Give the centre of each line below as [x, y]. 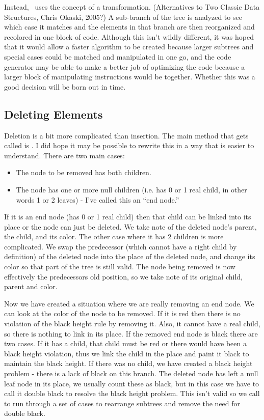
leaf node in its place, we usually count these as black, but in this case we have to [132, 383]
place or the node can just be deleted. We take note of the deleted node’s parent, [130, 226]
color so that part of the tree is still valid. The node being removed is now [120, 267]
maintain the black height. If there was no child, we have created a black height [128, 363]
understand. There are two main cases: [64, 155]
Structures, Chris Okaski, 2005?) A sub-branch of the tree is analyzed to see [123, 17]
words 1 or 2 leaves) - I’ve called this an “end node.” [98, 199]
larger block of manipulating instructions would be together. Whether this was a [130, 77]
